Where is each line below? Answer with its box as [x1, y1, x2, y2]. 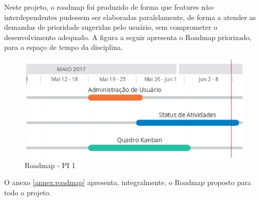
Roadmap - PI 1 [25, 159, 76, 170]
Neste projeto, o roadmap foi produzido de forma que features [4, 2, 199, 12]
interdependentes [4, 11, 58, 22]
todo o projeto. [4, 187, 51, 198]
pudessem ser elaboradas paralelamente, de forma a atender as [59, 11, 256, 22]
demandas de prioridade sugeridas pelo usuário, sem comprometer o [4, 22, 217, 32]
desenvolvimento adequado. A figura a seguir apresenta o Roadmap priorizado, [4, 31, 252, 42]
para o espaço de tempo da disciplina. [4, 42, 123, 52]
